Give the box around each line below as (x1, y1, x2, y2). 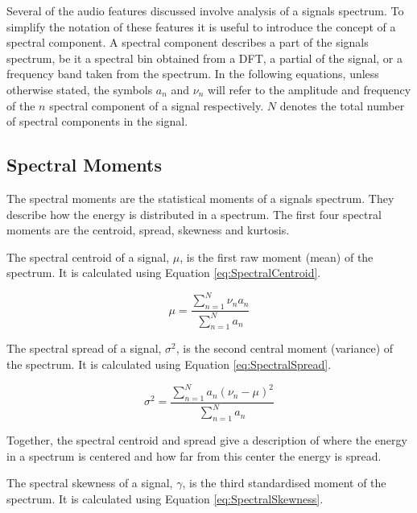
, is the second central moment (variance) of (175, 340, 394, 357)
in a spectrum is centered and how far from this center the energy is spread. (6, 447, 382, 464)
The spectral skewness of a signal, (6, 474, 173, 491)
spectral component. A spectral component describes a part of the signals (6, 34, 369, 51)
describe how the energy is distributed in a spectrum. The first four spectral (6, 205, 382, 222)
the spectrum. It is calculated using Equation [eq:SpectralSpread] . (6, 355, 332, 372)
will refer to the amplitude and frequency (208, 81, 411, 97)
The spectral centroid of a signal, (6, 248, 170, 265)
